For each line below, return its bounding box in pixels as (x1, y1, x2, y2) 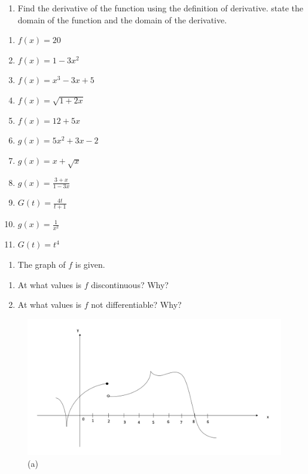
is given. (75, 258, 105, 270)
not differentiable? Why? (91, 298, 182, 311)
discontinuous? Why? (91, 278, 169, 290)
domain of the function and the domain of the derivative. (17, 13, 227, 26)
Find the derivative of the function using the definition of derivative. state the (17, 2, 304, 14)
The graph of (17, 258, 66, 270)
